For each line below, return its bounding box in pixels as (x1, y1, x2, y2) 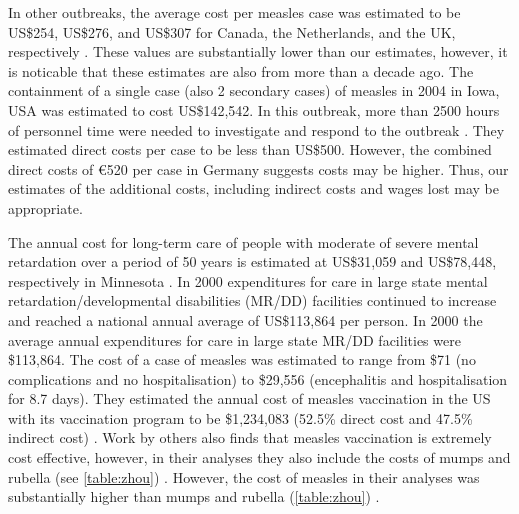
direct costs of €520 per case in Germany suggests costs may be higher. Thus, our (8, 158, 509, 179)
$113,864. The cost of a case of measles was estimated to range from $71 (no (8, 349, 476, 370)
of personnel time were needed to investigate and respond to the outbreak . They (8, 119, 505, 140)
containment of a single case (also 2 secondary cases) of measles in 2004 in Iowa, (8, 80, 500, 101)
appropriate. (8, 197, 83, 218)
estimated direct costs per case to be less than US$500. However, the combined (8, 139, 492, 160)
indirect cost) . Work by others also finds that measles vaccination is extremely (8, 427, 492, 448)
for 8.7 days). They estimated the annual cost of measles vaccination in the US (8, 388, 491, 409)
